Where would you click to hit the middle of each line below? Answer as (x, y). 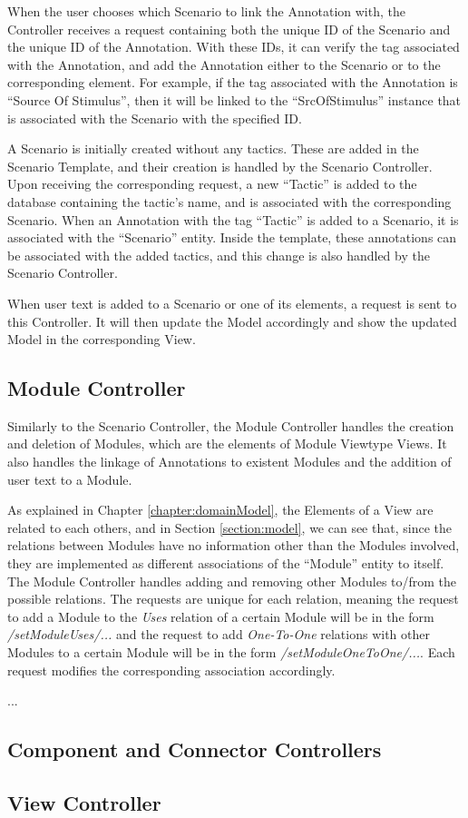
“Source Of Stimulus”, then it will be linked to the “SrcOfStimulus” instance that (234, 99)
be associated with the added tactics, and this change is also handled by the (219, 255)
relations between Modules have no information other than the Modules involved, (234, 545)
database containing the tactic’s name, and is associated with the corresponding (229, 201)
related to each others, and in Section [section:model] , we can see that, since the (229, 527)
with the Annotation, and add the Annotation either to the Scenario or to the (224, 64)
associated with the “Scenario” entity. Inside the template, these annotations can (232, 237)
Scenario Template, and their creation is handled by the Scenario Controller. (220, 166)
